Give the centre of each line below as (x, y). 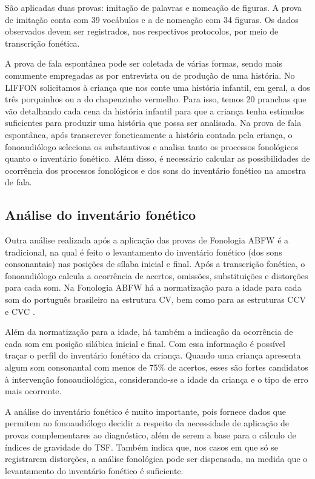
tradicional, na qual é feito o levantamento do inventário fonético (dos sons (144, 252)
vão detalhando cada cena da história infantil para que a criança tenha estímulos (154, 111)
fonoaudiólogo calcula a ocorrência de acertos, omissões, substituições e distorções (157, 275)
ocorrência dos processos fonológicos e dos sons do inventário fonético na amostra (156, 170)
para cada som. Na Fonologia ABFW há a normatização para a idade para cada (153, 287)
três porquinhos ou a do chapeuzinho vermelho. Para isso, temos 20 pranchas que (156, 99)
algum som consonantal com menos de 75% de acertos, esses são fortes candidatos (157, 367)
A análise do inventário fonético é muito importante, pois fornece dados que (145, 411)
